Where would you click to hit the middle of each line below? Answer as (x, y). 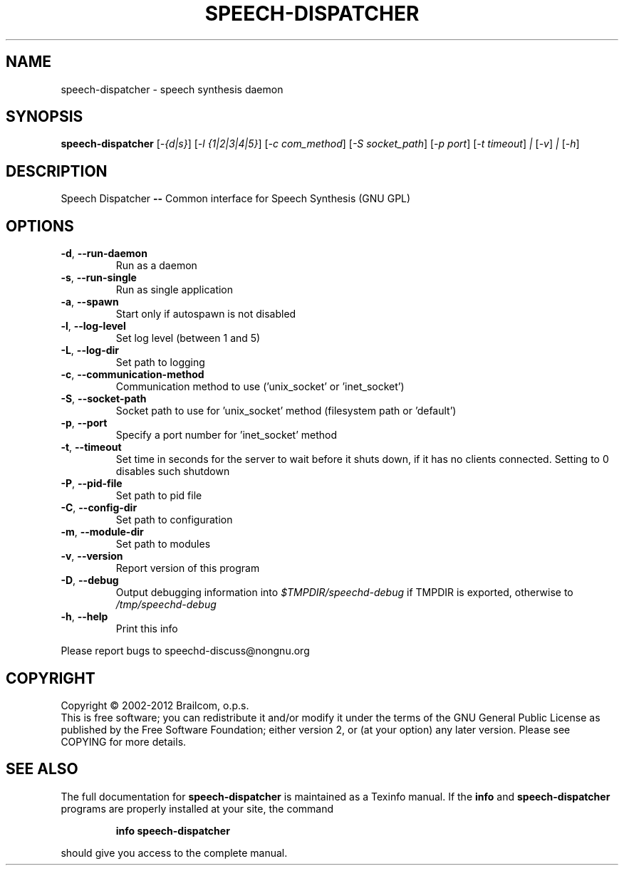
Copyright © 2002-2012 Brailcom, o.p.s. (155, 705)
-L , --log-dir (90, 350)
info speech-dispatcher (173, 830)
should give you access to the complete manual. (174, 852)
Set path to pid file (159, 496)
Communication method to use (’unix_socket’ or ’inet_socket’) (260, 387)
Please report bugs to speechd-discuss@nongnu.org (185, 651)
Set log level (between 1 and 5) (188, 338)
